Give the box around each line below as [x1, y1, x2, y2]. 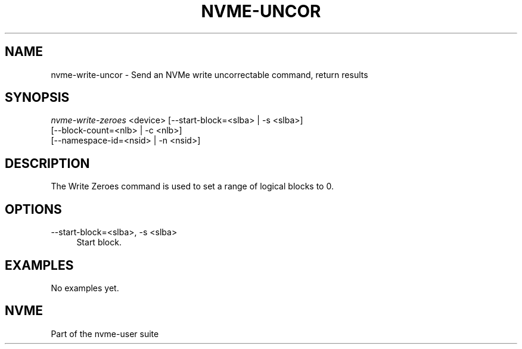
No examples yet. [51, 282, 119, 293]
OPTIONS [5, 201, 62, 217]
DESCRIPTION [5, 155, 90, 171]
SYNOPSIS [5, 90, 70, 105]
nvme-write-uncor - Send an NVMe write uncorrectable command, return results [51, 69, 368, 80]
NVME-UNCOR [201, 1, 321, 21]
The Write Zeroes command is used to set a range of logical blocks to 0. [51, 181, 334, 192]
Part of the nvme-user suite [51, 328, 159, 339]
